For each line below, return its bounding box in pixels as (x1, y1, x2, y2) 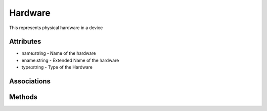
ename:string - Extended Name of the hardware (21, 57, 119, 63)
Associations (9, 77, 51, 86)
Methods (9, 93, 38, 101)
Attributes (9, 37, 42, 46)
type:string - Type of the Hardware (21, 64, 92, 70)
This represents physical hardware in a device (9, 25, 103, 31)
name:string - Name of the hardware (21, 50, 96, 56)
